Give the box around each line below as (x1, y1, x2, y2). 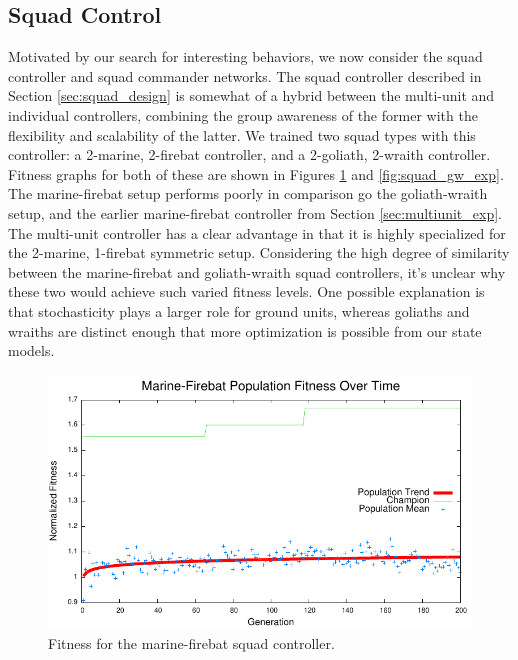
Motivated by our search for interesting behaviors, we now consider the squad (8, 46, 483, 67)
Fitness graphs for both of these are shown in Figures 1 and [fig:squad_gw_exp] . (8, 163, 504, 184)
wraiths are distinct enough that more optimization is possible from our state (8, 320, 482, 341)
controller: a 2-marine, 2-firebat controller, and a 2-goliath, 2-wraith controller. (8, 144, 491, 165)
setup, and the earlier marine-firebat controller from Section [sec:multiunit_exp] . (8, 202, 502, 223)
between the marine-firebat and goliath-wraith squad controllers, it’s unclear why (8, 261, 506, 282)
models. (8, 340, 55, 361)
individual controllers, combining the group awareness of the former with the (8, 104, 478, 125)
